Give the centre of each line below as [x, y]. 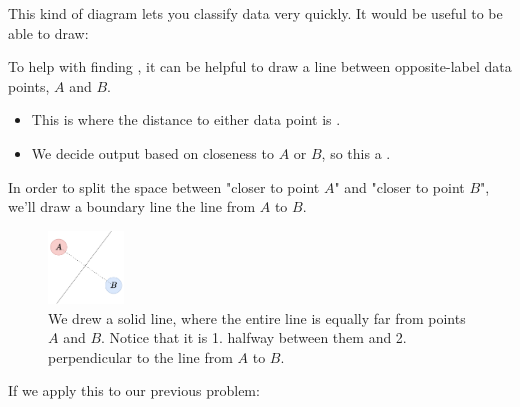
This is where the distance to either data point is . [186, 119]
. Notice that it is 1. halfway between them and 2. [254, 337]
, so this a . [356, 152]
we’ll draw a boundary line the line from [132, 206]
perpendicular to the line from [140, 356]
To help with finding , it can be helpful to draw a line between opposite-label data [260, 66]
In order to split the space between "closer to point [164, 186]
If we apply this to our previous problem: [134, 390]
